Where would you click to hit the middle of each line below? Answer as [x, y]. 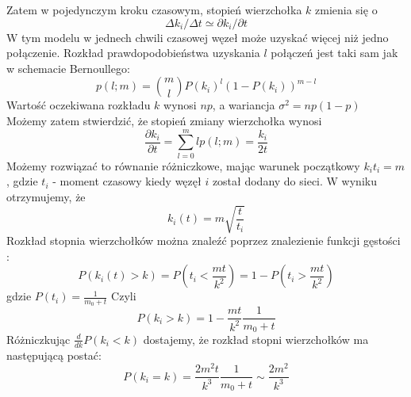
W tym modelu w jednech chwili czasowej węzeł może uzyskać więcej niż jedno [198, 37]
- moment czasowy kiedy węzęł [127, 181]
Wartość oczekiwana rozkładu [79, 105]
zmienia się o [346, 10]
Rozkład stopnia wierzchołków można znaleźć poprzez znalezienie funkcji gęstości [204, 240]
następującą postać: [54, 355]
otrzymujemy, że [46, 196]
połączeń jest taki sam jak [334, 53]
